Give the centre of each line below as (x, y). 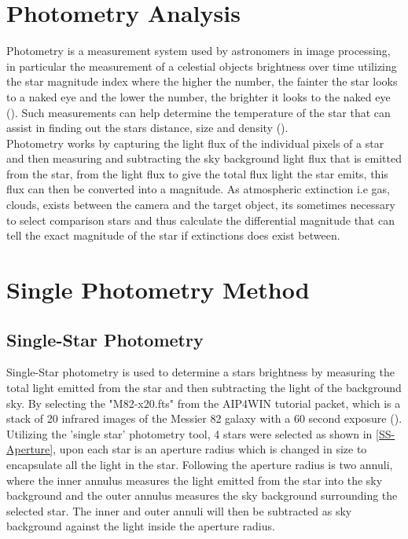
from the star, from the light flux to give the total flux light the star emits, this (197, 173)
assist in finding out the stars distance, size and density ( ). (147, 128)
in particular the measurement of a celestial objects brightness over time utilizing (202, 66)
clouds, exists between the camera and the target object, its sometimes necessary (201, 205)
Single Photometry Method (158, 290)
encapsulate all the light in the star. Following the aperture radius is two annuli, (200, 464)
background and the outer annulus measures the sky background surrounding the (202, 495)
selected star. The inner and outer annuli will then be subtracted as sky (179, 510)
